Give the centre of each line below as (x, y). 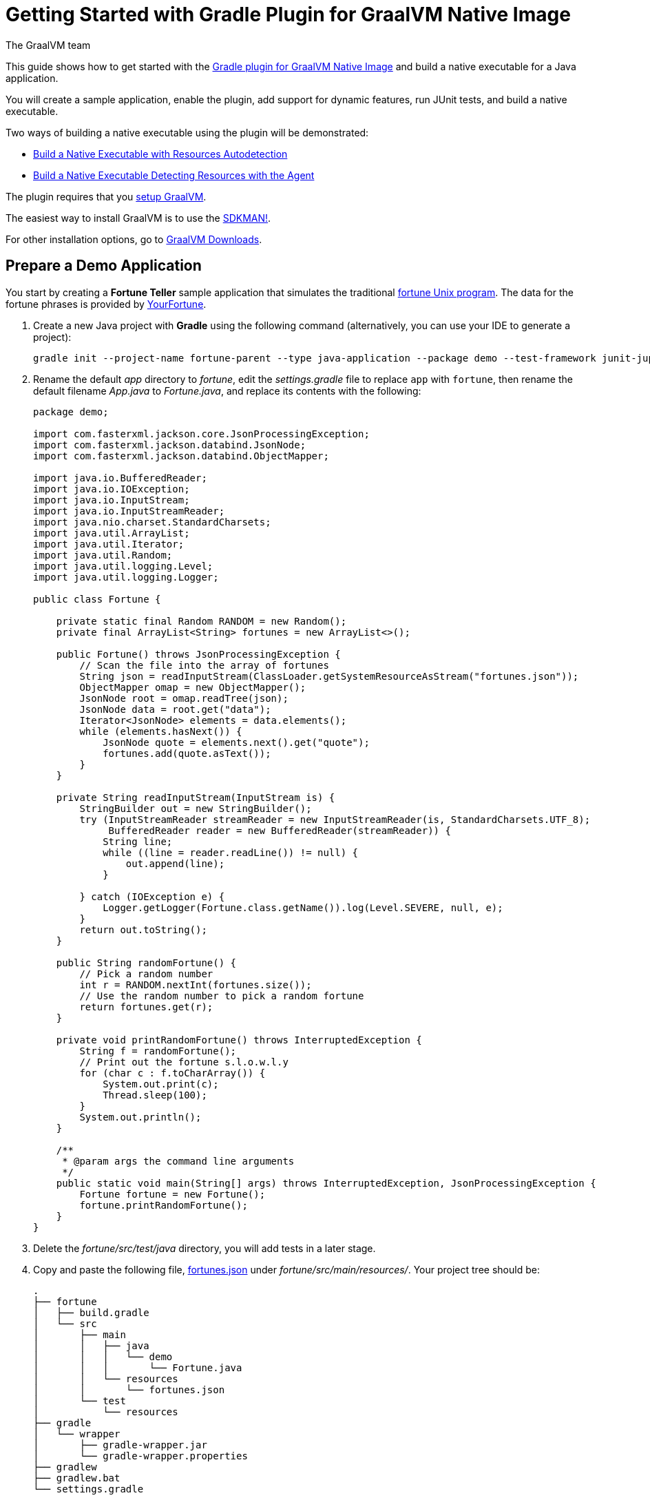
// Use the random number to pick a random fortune (222, 996)
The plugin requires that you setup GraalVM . (106, 196)
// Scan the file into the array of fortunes (204, 665)
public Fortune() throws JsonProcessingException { (198, 654)
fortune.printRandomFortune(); (164, 1205)
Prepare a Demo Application (104, 266)
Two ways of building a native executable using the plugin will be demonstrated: (187, 132)
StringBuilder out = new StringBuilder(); (196, 808)
